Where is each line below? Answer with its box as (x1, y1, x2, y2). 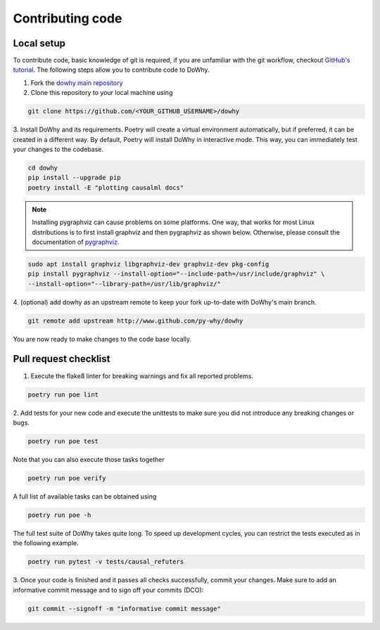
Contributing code (13, 11, 122, 26)
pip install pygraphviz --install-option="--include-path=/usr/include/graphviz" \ (27, 270, 325, 278)
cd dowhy (27, 164, 58, 172)
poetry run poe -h (27, 510, 91, 519)
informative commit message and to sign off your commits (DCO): (13, 586, 204, 594)
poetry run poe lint (27, 390, 99, 399)
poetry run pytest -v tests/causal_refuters (27, 558, 184, 566)
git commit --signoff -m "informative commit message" (27, 605, 221, 612)
